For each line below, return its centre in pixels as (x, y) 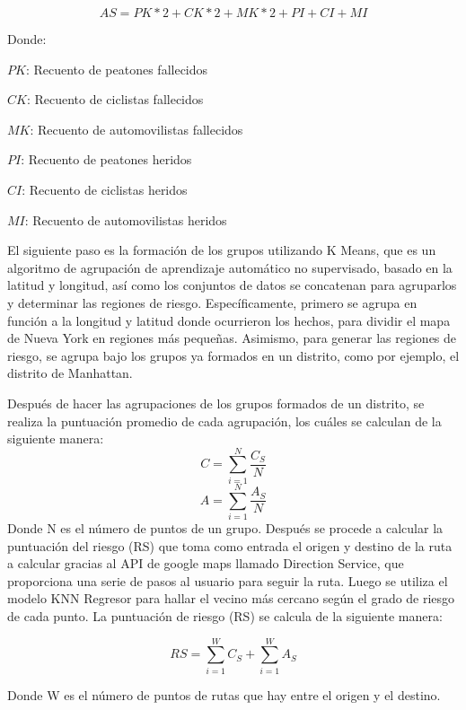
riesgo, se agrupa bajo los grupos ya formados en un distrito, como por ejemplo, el (233, 355)
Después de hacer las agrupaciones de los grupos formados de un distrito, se (216, 403)
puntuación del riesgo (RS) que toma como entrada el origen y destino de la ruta (230, 545)
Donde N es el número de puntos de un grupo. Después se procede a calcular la (225, 527)
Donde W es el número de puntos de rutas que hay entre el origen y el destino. (224, 694)
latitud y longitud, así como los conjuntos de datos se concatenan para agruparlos (232, 285)
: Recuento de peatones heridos (106, 159)
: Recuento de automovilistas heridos (126, 219)
